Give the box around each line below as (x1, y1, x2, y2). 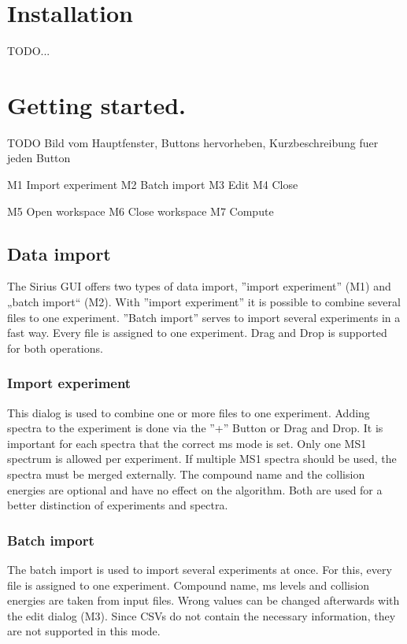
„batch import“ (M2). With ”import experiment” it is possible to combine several (7, 294, 401, 310)
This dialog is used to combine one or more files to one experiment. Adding (7, 404, 370, 420)
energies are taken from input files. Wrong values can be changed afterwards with (7, 592, 400, 609)
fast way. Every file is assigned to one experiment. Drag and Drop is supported (7, 324, 387, 341)
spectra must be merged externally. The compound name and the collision (7, 465, 365, 482)
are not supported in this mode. (7, 623, 161, 639)
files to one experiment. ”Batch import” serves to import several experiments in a (7, 309, 401, 325)
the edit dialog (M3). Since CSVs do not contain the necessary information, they (7, 607, 396, 624)
